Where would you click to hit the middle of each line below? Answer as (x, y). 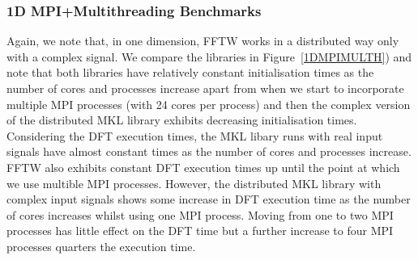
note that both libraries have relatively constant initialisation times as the (190, 72)
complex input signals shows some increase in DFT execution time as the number (209, 199)
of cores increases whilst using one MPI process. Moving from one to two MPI (200, 214)
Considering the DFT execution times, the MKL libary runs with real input (195, 135)
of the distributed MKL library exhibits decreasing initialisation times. (182, 120)
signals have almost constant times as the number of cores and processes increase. (209, 151)
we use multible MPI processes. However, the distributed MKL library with (194, 183)
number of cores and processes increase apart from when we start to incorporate (205, 88)
